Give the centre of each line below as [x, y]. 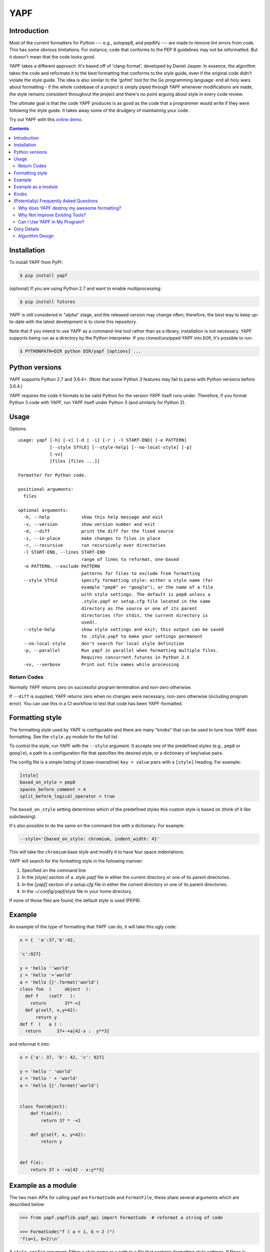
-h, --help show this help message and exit [93, 517]
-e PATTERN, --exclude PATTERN [61, 566]
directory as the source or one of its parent [139, 608]
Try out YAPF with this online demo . [46, 119]
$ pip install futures [47, 302]
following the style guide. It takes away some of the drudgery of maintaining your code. [99, 110]
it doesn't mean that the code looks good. [52, 57]
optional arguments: [43, 510]
